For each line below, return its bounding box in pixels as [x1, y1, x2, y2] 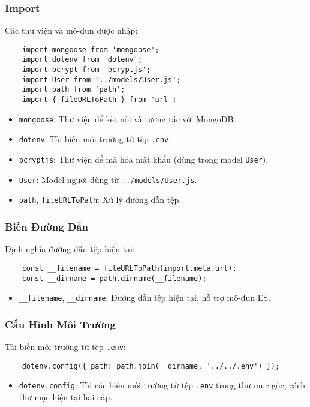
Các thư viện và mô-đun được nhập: [5, 24, 138, 37]
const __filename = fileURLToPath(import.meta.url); [22, 264, 237, 273]
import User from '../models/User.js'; [22, 75, 181, 84]
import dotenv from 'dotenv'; [22, 55, 143, 64]
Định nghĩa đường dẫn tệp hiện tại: [5, 243, 135, 255]
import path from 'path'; [22, 85, 125, 94]
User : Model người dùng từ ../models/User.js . [19, 173, 197, 185]
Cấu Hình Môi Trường [5, 316, 116, 331]
